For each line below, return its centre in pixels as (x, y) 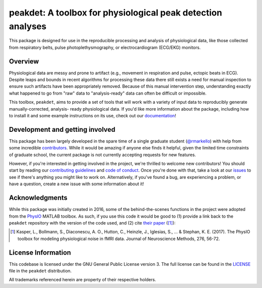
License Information (40, 252)
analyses (28, 26)
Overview (24, 61)
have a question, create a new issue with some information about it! (76, 184)
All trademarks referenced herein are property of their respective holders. (82, 280)
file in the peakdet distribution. (40, 271)
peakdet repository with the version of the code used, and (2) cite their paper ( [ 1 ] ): (92, 223)
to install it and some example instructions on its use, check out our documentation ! (93, 115)
